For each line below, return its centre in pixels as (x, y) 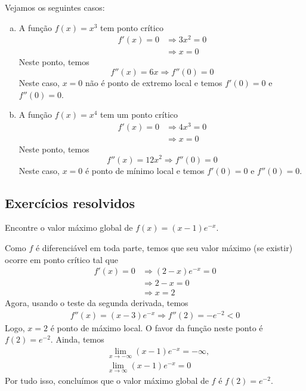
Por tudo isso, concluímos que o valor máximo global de (107, 380)
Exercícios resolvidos (70, 202)
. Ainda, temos (77, 339)
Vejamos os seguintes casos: (55, 7)
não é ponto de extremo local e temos (154, 82)
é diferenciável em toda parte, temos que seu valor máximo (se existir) (164, 247)
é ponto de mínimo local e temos (145, 170)
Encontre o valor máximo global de (69, 227)
